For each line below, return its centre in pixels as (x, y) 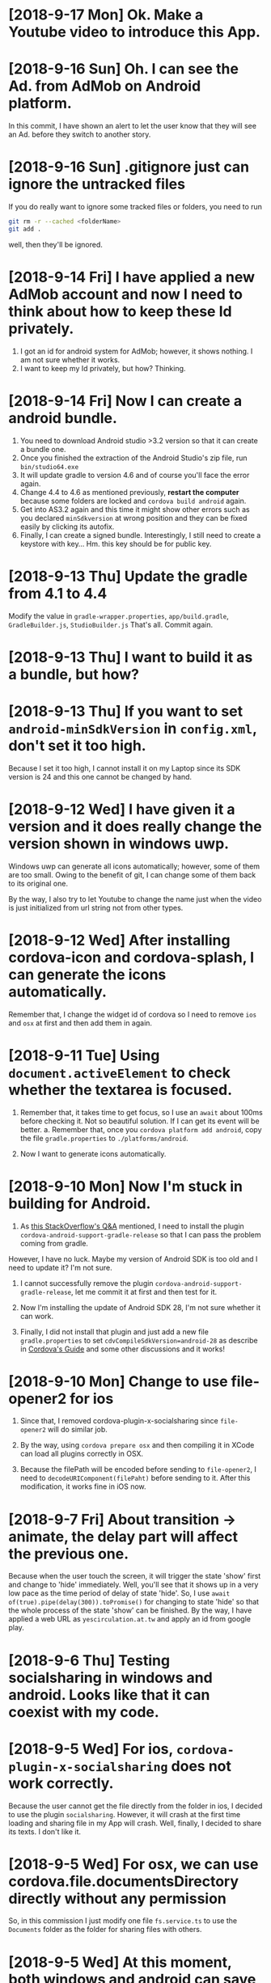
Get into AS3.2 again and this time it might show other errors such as (135, 509)
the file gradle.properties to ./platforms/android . (104, 1138)
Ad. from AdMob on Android (105, 86)
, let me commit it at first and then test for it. (144, 1292)
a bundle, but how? (74, 674)
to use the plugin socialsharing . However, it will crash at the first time (125, 1814)
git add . (25, 229)
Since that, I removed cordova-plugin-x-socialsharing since (119, 1421)
